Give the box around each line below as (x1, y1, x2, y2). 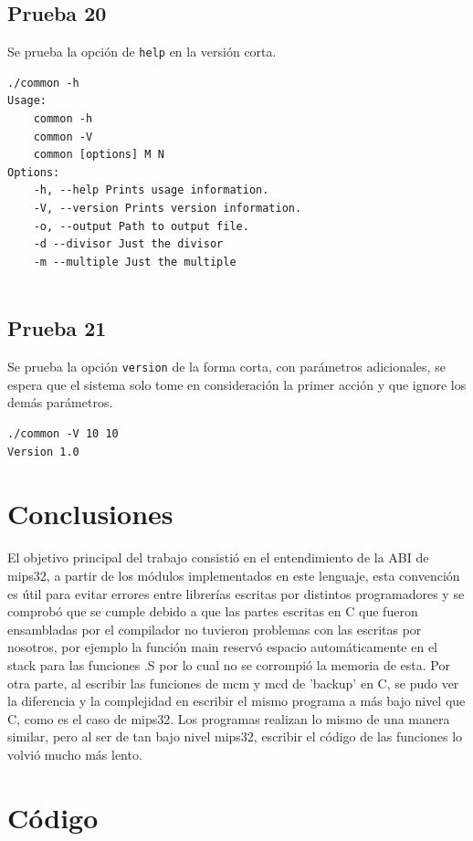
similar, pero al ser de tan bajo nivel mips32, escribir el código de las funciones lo (7, 727, 463, 746)
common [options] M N (33, 148, 164, 162)
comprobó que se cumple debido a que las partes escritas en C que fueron (7, 602, 418, 621)
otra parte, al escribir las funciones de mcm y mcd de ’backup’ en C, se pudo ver (7, 673, 459, 692)
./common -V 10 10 (7, 427, 119, 441)
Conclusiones (7, 495, 173, 532)
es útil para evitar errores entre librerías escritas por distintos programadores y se (7, 583, 465, 603)
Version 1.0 (7, 445, 79, 458)
